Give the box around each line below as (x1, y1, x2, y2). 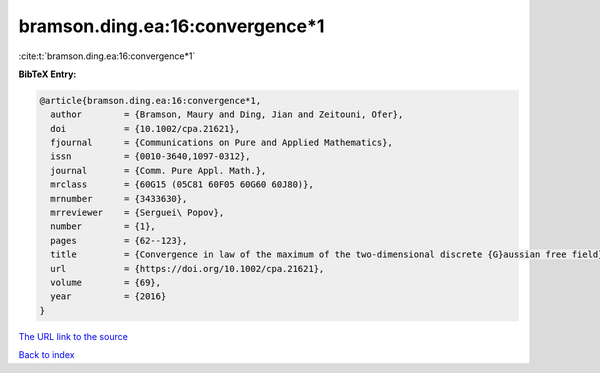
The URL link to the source (18, 330, 129, 342)
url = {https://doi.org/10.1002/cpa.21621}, (50, 263, 325, 274)
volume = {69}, (50, 277, 162, 288)
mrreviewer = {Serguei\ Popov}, (50, 207, 225, 219)
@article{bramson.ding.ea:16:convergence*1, (39, 95, 262, 106)
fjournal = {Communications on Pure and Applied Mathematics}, (50, 137, 394, 149)
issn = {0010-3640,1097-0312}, (50, 151, 251, 162)
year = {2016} (50, 291, 167, 302)
